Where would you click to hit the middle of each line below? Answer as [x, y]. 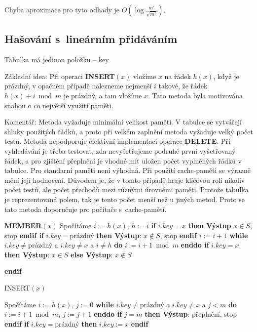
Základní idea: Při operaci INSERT [60, 76]
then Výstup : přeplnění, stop [191, 314]
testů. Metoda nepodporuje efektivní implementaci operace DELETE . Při [117, 141]
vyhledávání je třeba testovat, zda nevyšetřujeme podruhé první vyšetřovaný [120, 150]
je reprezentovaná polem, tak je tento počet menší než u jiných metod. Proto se [125, 199]
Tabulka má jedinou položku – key [57, 60]
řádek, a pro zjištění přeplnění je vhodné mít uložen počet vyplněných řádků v [123, 160]
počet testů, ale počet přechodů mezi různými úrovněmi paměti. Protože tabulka [127, 189]
